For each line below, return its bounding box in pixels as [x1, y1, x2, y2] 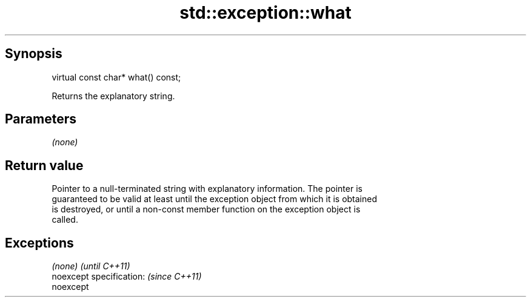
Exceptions [5, 235, 74, 251]
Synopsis [5, 46, 62, 62]
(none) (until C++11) [52, 261, 130, 272]
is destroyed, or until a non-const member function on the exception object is [52, 204, 361, 215]
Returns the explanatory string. [52, 90, 175, 101]
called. [52, 214, 78, 225]
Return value [5, 157, 84, 173]
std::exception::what [179, 2, 352, 23]
